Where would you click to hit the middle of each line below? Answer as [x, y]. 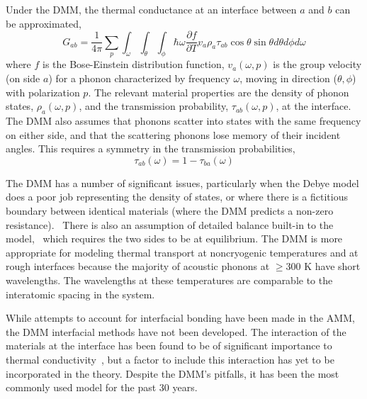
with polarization [43, 92]
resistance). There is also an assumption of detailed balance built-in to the [170, 224]
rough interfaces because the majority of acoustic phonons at [138, 266]
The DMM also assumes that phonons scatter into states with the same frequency [183, 121]
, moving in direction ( [288, 78]
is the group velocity [317, 64]
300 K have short [323, 266]
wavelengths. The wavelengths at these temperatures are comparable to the [169, 280]
